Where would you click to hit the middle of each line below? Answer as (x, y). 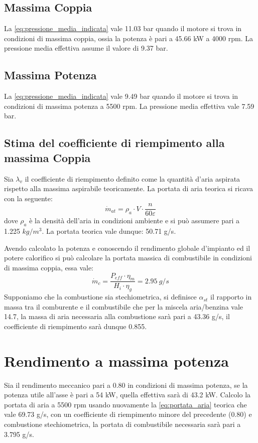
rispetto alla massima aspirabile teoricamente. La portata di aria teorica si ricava (128, 188)
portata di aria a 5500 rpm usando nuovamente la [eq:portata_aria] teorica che (125, 404)
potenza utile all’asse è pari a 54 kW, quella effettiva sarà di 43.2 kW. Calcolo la (127, 395)
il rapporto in (231, 297)
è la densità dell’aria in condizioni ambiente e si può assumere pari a (135, 220)
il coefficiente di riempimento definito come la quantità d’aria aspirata (133, 178)
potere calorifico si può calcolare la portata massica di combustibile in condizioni (128, 258)
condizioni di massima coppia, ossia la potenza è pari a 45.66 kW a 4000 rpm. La (129, 38)
